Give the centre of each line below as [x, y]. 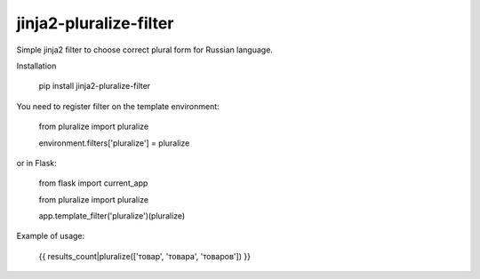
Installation [36, 66]
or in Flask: [36, 163]
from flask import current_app [93, 183]
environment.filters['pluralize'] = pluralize [114, 143]
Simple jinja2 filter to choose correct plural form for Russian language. [144, 50]
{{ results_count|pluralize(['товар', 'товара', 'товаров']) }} [144, 256]
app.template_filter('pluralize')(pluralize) [112, 216]
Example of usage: [51, 236]
